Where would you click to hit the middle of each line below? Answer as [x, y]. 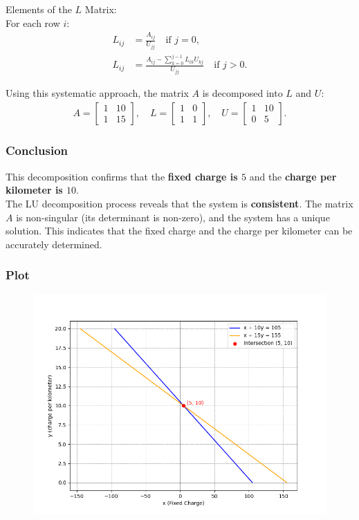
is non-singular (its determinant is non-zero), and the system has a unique [173, 217]
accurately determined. [54, 244]
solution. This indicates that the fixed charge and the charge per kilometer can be [179, 231]
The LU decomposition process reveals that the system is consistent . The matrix [179, 203]
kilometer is [34, 190]
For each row [33, 22]
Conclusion [37, 150]
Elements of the [39, 9]
